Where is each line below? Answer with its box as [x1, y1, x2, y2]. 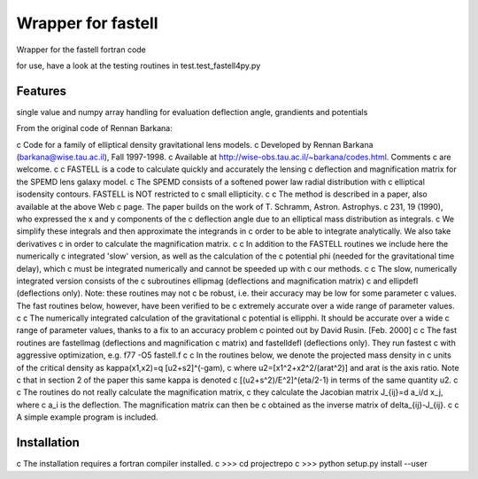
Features [16, 83, 66, 98]
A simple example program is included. [16, 412, 158, 422]
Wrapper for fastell [16, 13, 158, 33]
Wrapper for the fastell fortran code [16, 44, 146, 55]
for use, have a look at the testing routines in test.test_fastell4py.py [16, 60, 261, 71]
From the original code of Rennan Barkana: [16, 123, 173, 134]
